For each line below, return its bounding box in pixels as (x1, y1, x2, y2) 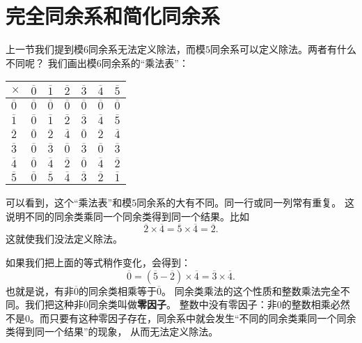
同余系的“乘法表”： (101, 55, 189, 70)
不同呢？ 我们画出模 (6, 55, 97, 70)
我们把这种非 (24, 297, 84, 312)
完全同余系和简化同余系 (6, 1, 221, 30)
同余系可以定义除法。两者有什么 (210, 42, 356, 56)
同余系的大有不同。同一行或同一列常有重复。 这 (136, 195, 354, 210)
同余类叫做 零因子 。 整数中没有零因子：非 (88, 297, 277, 312)
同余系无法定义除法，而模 (88, 42, 205, 56)
